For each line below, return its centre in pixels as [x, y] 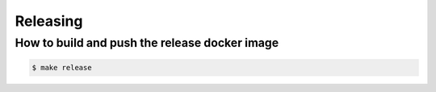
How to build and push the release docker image [147, 43]
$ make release [62, 67]
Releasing [49, 21]
